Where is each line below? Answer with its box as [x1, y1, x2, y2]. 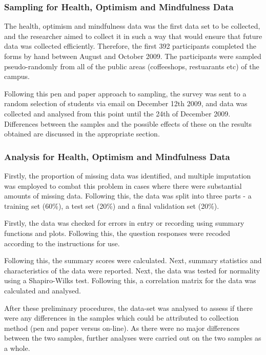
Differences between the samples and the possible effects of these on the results [4, 118, 252, 129]
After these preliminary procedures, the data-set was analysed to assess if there [4, 302, 253, 313]
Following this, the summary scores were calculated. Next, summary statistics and [4, 255, 262, 266]
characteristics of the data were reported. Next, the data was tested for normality [4, 265, 260, 275]
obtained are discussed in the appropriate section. [4, 128, 160, 139]
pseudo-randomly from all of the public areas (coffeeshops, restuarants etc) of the [4, 61, 259, 71]
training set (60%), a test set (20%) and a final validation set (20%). [4, 200, 219, 211]
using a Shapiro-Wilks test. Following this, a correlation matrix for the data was [4, 275, 256, 286]
